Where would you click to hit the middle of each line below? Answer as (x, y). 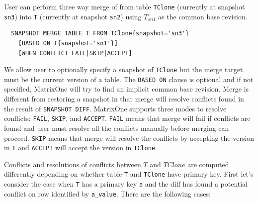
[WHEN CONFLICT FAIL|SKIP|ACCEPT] (75, 53)
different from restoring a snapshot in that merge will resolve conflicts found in (124, 99)
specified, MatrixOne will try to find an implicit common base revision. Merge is (127, 89)
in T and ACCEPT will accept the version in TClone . (81, 148)
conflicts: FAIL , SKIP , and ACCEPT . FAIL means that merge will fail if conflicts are (127, 118)
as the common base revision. (203, 16)
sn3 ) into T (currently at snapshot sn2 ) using (73, 16)
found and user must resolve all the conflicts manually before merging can (117, 128)
